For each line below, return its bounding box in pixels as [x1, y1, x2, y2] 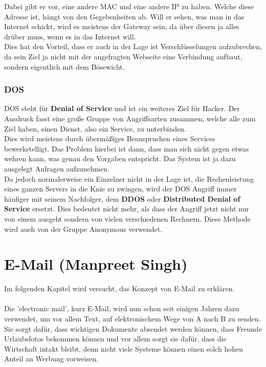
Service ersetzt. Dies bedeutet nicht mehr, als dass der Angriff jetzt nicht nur [4, 203, 249, 214]
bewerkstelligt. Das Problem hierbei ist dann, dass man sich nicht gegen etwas [4, 143, 249, 154]
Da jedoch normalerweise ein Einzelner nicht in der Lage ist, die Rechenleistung [4, 173, 254, 184]
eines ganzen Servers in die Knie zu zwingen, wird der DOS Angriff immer [4, 183, 237, 194]
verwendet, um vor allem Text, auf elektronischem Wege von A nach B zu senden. [4, 313, 261, 323]
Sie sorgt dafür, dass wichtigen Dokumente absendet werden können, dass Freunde [4, 323, 262, 334]
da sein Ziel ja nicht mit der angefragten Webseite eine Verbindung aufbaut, [4, 51, 242, 61]
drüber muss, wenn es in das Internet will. [4, 31, 136, 41]
